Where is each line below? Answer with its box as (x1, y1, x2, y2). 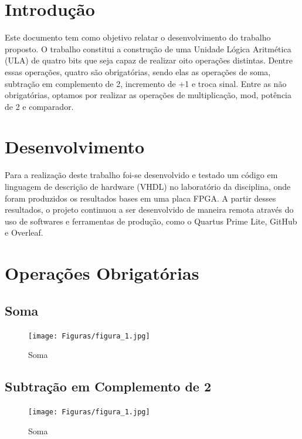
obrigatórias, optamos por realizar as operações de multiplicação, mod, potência (5, 89, 291, 101)
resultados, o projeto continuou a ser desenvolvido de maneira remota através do (5, 203, 294, 216)
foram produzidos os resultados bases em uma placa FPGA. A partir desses (5, 192, 276, 204)
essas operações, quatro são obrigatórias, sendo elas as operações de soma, (5, 65, 271, 78)
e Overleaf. (5, 226, 43, 239)
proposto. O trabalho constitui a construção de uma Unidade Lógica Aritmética (5, 42, 291, 55)
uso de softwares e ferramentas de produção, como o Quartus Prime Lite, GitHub (5, 215, 297, 227)
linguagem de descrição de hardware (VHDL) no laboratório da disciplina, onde (5, 180, 291, 192)
